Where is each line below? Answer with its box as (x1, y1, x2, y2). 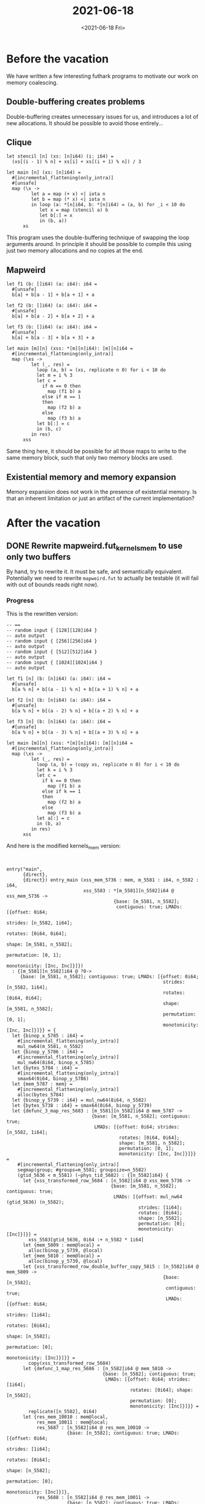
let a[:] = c (36, 816, 70, 822)
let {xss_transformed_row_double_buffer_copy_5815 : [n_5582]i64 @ (22, 1263, 199, 1270)
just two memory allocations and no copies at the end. (6, 247, 144, 255)
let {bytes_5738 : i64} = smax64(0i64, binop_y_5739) (12, 1103, 152, 1109)
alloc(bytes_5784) (17, 1092, 64, 1098)
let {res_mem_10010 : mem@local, (22, 1414, 109, 1421)
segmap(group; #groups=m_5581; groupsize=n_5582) (17, 1167, 147, 1173)
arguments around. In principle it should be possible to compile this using (6, 241, 192, 248)
